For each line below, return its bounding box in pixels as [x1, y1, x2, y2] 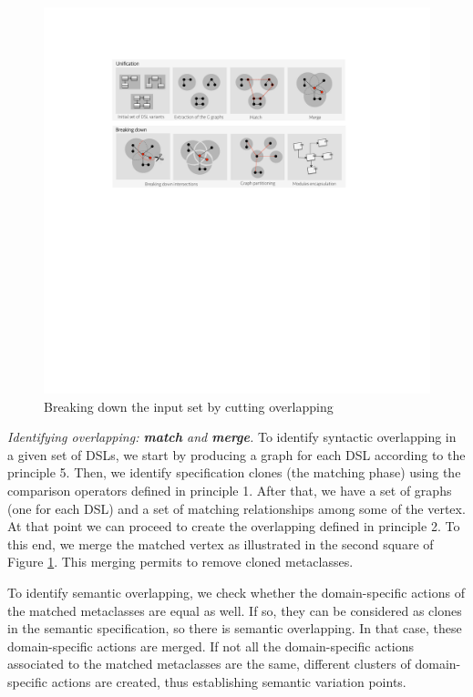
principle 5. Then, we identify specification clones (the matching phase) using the [7, 463, 461, 482]
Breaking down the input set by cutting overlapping [44, 396, 334, 415]
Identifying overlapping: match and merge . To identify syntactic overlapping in [7, 427, 457, 446]
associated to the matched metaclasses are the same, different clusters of [7, 654, 411, 673]
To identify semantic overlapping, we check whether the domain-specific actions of [7, 582, 465, 601]
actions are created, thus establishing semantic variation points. [51, 671, 406, 691]
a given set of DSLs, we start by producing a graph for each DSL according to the [7, 445, 466, 464]
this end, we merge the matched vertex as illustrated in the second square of [7, 534, 434, 553]
